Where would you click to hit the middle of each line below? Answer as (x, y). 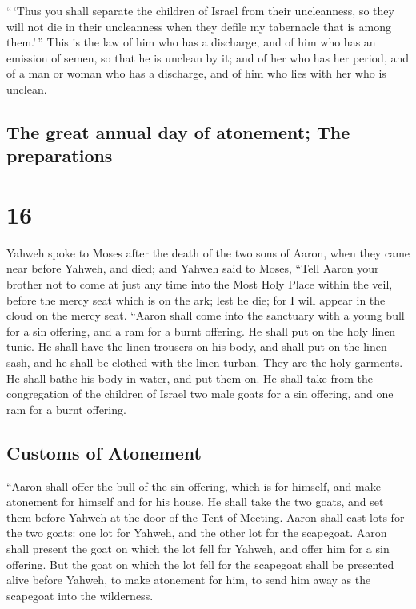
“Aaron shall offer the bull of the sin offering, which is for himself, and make (194, 486)
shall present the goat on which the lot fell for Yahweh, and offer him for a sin (198, 548)
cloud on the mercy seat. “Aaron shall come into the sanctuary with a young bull (206, 315)
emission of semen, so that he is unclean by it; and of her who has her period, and (208, 57)
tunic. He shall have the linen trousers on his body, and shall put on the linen (197, 346)
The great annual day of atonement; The (178, 131)
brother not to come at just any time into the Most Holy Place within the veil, (200, 284)
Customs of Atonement (104, 452)
